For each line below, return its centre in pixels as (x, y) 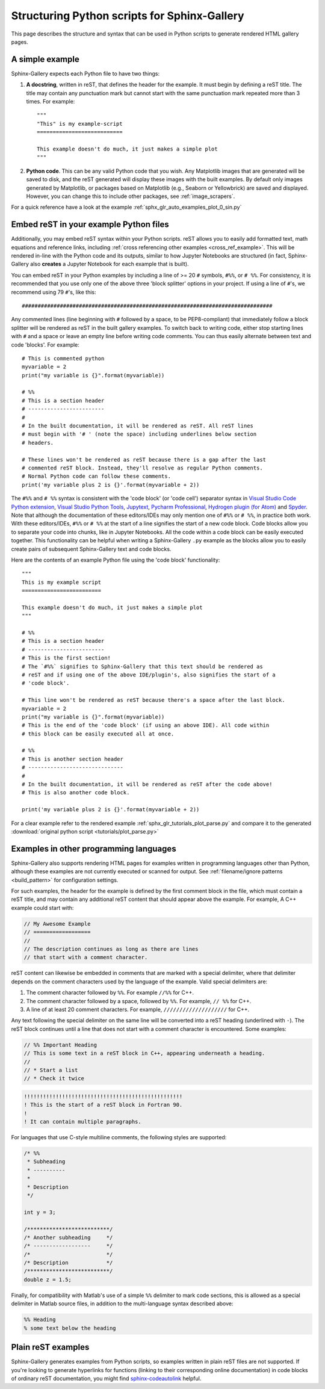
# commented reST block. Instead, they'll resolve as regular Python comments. (142, 468)
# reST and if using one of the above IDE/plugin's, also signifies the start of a (149, 675)
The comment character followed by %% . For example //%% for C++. (110, 992)
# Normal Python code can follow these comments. (97, 476)
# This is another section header (73, 759)
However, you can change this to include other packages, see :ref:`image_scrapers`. (131, 196)
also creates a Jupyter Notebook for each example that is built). (110, 264)
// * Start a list (51, 1070)
